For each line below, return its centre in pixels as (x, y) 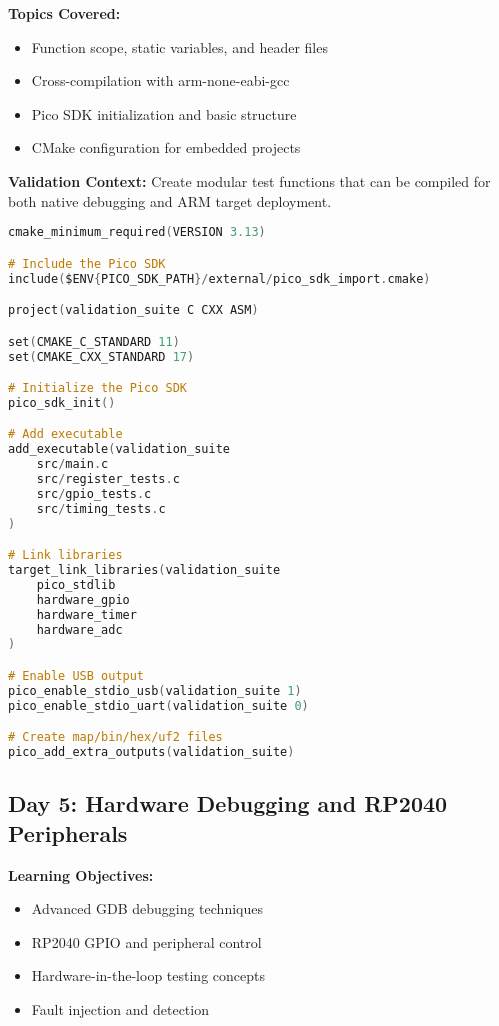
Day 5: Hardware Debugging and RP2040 (228, 803)
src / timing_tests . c (101, 508)
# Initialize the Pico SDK (97, 388)
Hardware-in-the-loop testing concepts (148, 975)
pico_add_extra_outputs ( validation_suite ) (151, 752)
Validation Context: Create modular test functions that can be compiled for (249, 180)
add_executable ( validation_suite (119, 449)
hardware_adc (79, 629)
